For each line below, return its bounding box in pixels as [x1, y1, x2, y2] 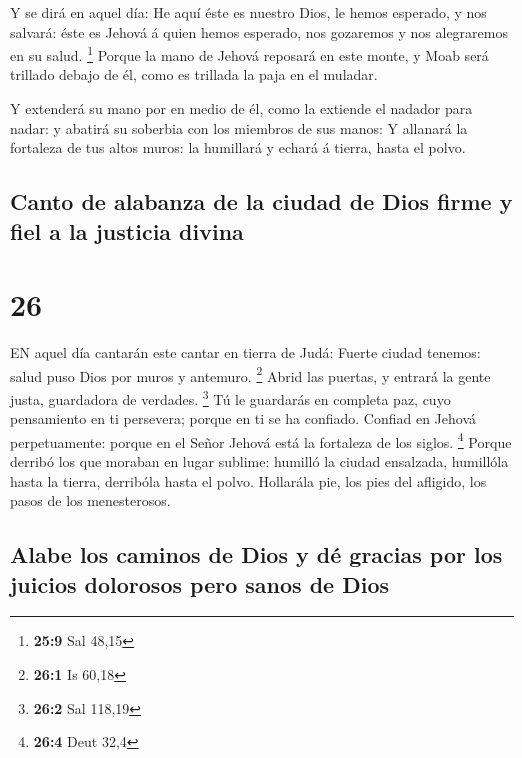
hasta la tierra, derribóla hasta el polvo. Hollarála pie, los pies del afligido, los [10, 470, 487, 491]
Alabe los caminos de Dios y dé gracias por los [10, 539, 503, 570]
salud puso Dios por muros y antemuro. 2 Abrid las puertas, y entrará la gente [10, 362, 491, 386]
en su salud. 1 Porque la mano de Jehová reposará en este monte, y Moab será [10, 42, 489, 65]
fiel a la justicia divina [10, 215, 244, 246]
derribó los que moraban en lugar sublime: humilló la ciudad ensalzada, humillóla [10, 451, 509, 472]
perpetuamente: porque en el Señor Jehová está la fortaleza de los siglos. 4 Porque [10, 428, 512, 452]
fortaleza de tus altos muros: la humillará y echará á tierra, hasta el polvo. [10, 137, 466, 158]
